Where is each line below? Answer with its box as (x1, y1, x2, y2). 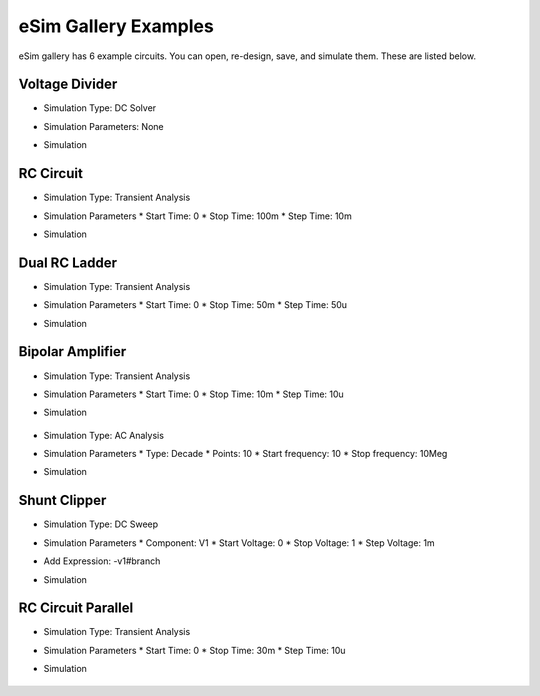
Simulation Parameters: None (43, 120, 164, 132)
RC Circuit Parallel (18, 600, 134, 617)
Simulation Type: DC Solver (43, 102, 157, 114)
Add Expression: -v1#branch (43, 555, 161, 567)
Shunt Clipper (18, 492, 107, 509)
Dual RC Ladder (18, 254, 117, 271)
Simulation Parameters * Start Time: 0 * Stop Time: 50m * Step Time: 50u (43, 299, 348, 311)
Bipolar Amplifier (18, 343, 127, 360)
